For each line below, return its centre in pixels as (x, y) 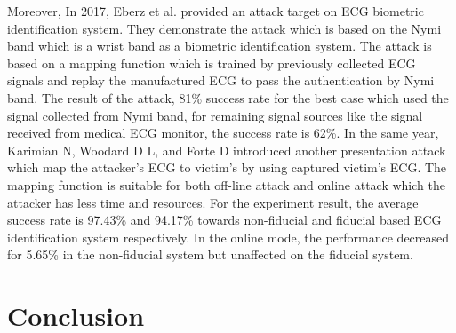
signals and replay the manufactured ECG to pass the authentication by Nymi (221, 80)
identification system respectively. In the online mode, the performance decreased (228, 237)
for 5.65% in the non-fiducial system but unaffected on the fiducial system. (210, 254)
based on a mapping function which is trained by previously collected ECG (212, 63)
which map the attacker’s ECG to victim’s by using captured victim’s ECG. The (227, 167)
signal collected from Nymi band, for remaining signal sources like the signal (215, 115)
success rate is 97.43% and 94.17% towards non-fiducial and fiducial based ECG (224, 220)
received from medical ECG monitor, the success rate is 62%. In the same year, (223, 133)
